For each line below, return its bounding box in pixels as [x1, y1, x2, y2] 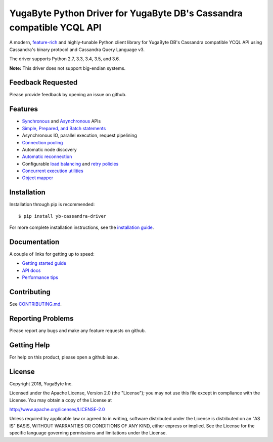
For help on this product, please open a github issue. [9, 354, 119, 360]
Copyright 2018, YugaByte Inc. [9, 380, 73, 387]
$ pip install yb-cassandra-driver [18, 213, 107, 219]
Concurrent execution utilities [22, 168, 83, 174]
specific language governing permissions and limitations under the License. [9, 430, 167, 436]
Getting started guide [22, 260, 67, 266]
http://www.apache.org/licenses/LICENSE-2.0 [9, 407, 105, 413]
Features [9, 105, 38, 113]
